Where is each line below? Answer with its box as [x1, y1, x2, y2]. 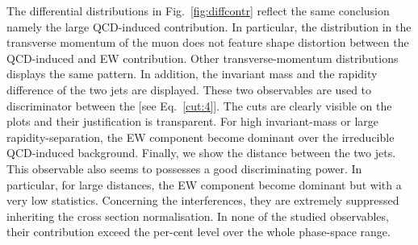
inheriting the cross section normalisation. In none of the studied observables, [6, 207, 389, 224]
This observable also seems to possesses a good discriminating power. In [6, 160, 362, 176]
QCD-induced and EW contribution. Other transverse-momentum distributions [6, 49, 399, 66]
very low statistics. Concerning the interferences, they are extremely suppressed [6, 192, 399, 209]
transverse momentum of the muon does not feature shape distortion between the [6, 34, 409, 51]
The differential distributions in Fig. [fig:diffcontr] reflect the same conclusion [6, 2, 390, 19]
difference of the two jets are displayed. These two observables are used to [6, 81, 372, 98]
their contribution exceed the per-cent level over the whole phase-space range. [6, 223, 391, 240]
